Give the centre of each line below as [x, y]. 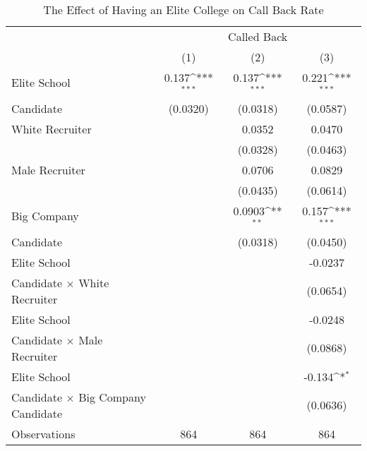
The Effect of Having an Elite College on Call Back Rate [183, 10]
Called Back [258, 36]
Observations [43, 433]
